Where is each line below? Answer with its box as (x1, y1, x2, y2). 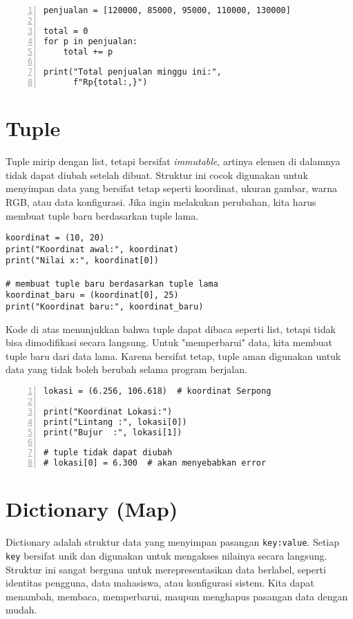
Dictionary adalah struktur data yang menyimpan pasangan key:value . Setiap (6, 535, 340, 549)
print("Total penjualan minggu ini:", (44, 67, 222, 77)
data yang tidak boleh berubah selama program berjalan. (6, 362, 247, 377)
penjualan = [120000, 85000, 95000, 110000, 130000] (44, 6, 291, 15)
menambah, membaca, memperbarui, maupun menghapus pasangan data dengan (6, 589, 348, 603)
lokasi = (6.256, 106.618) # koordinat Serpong (44, 386, 271, 397)
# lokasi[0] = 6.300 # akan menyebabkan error (44, 458, 267, 468)
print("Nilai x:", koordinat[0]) (6, 256, 159, 266)
